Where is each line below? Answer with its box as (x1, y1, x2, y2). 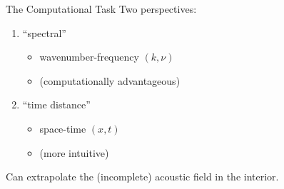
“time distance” (22, 97, 91, 112)
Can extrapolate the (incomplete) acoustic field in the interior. (6, 169, 279, 184)
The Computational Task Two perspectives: (6, 1, 197, 16)
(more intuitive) (39, 145, 109, 160)
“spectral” (22, 25, 66, 40)
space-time (39, 121, 86, 136)
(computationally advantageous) (39, 73, 181, 88)
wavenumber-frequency (39, 49, 139, 64)
